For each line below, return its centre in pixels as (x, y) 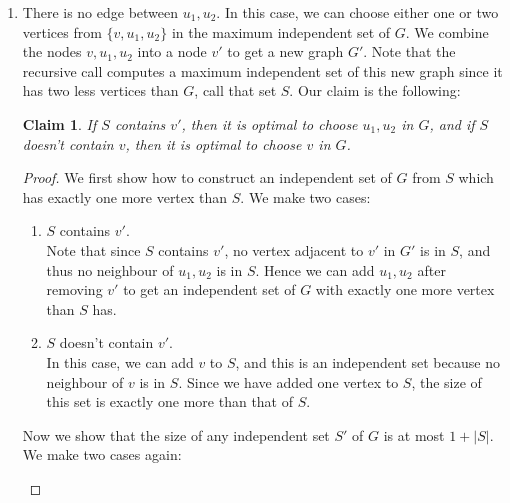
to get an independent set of (209, 289)
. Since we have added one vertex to (288, 381)
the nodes (52, 51)
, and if (452, 123)
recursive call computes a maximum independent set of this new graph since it (262, 70)
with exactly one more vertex (405, 289)
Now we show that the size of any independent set (176, 434)
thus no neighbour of (110, 269)
